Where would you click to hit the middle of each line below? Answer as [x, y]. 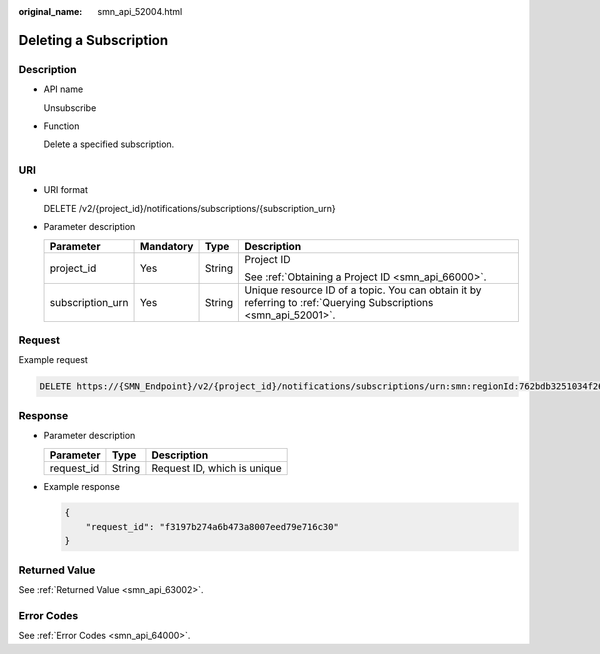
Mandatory [166, 246]
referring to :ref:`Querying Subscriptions [339, 302]
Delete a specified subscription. [109, 144]
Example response [81, 486]
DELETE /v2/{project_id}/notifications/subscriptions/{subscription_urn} [190, 208]
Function [61, 126]
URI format [66, 190]
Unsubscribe [70, 107]
